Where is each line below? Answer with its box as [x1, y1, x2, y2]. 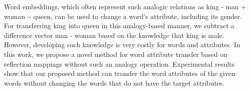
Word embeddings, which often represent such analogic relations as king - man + [4, 1, 247, 11]
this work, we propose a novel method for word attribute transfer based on [4, 49, 228, 59]
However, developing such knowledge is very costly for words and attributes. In [4, 39, 240, 50]
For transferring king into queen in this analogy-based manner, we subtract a [4, 20, 235, 31]
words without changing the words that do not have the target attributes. [4, 77, 225, 88]
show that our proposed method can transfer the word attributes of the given [4, 68, 235, 78]
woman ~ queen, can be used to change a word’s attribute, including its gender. [4, 11, 242, 21]
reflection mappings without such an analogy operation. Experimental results [4, 58, 235, 69]
